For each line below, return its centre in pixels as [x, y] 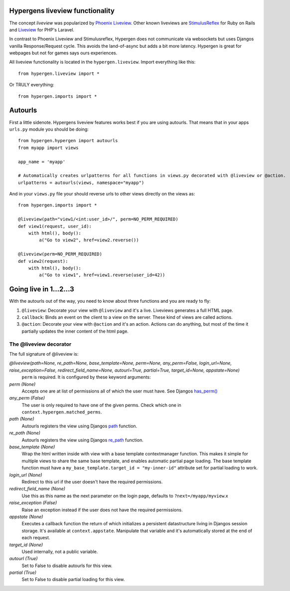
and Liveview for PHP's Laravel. [42, 29]
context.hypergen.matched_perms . [62, 412]
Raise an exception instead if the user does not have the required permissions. [102, 510]
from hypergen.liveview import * [59, 73]
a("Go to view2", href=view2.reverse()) [89, 240]
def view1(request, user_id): [55, 226]
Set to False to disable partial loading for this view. [73, 580]
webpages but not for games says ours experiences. [63, 53]
